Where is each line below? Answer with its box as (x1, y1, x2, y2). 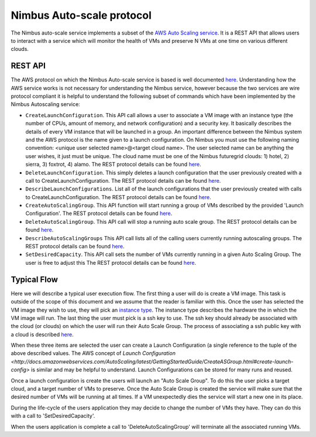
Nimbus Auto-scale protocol (11, 9, 152, 22)
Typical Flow (11, 274, 59, 284)
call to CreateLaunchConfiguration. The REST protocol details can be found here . (25, 177, 221, 184)
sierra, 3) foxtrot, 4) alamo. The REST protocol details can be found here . (25, 161, 201, 168)
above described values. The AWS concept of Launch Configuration (11, 350, 176, 357)
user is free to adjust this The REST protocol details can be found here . (25, 259, 197, 266)
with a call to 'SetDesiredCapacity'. (11, 412, 95, 419)
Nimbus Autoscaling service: (11, 101, 80, 108)
